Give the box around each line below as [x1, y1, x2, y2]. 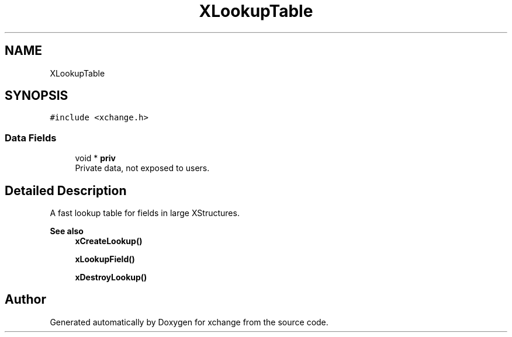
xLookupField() [75, 254, 135, 265]
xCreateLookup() [75, 236, 143, 246]
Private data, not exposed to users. [75, 163, 210, 173]
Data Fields [5, 131, 57, 144]
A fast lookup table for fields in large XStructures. [50, 208, 240, 218]
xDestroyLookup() [75, 272, 147, 283]
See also [50, 226, 84, 237]
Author [5, 292, 46, 307]
